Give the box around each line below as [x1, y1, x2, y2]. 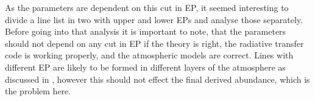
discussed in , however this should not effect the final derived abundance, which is [5, 72, 310, 85]
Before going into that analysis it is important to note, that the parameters [5, 25, 286, 38]
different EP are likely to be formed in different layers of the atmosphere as [5, 60, 286, 73]
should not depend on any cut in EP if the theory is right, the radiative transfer [5, 37, 304, 49]
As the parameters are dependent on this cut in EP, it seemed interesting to [5, 1, 289, 13]
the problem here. [5, 85, 71, 97]
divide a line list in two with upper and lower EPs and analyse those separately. [5, 13, 303, 26]
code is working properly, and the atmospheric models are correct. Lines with [5, 49, 294, 61]
